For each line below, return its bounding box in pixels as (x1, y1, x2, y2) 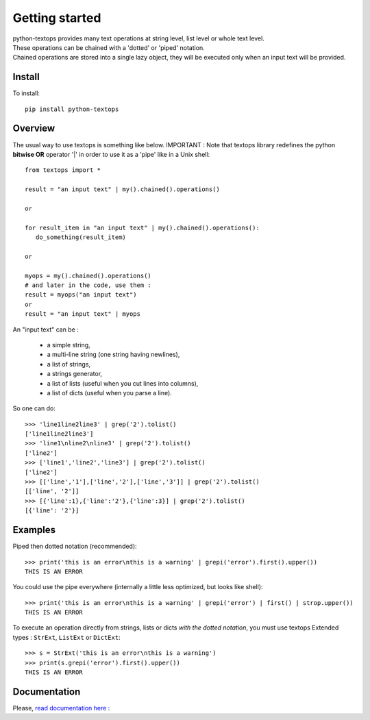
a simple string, (47, 340, 90, 349)
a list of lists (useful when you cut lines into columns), (47, 379, 199, 387)
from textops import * (25, 166, 101, 174)
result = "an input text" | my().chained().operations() (25, 186, 221, 193)
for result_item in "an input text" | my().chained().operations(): (25, 223, 260, 232)
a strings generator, (47, 370, 103, 378)
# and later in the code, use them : (25, 282, 152, 289)
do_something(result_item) (35, 234, 127, 241)
